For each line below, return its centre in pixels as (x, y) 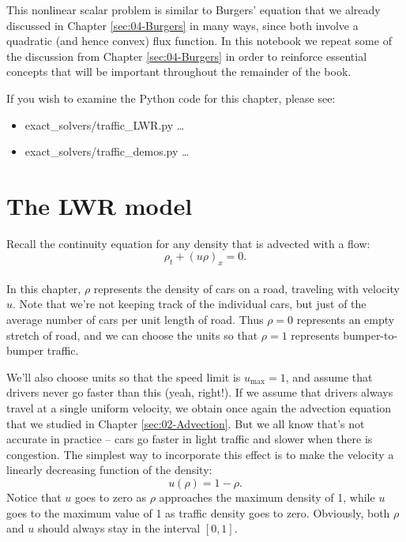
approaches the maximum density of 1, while (267, 497)
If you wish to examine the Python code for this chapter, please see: (171, 98)
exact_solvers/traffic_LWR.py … (105, 124)
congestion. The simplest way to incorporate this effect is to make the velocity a (200, 454)
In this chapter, (44, 288)
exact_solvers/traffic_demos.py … (107, 151)
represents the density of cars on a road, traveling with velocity (246, 288)
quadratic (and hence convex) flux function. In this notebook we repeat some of (199, 41)
